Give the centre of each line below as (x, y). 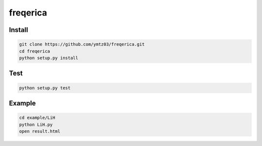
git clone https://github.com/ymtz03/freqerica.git (82, 44)
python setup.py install (49, 58)
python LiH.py (36, 124)
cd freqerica (35, 51)
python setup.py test (45, 88)
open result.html (40, 131)
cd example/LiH (37, 118)
